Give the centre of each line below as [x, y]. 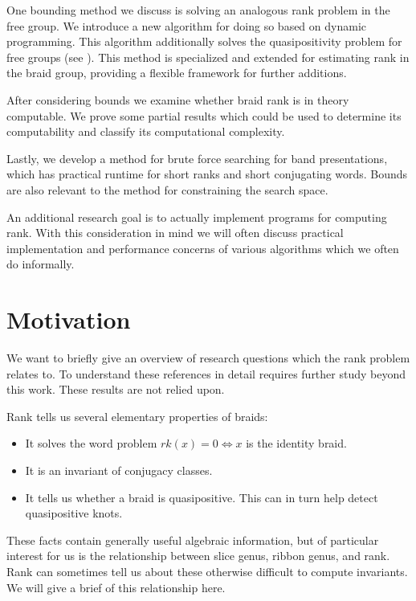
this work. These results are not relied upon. [116, 389]
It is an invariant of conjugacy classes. [119, 470]
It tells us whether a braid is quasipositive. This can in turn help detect [202, 497]
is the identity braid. [296, 443]
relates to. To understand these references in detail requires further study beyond [206, 373]
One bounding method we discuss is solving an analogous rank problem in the [198, 10]
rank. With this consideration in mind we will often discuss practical [175, 233]
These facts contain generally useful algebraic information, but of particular [193, 540]
